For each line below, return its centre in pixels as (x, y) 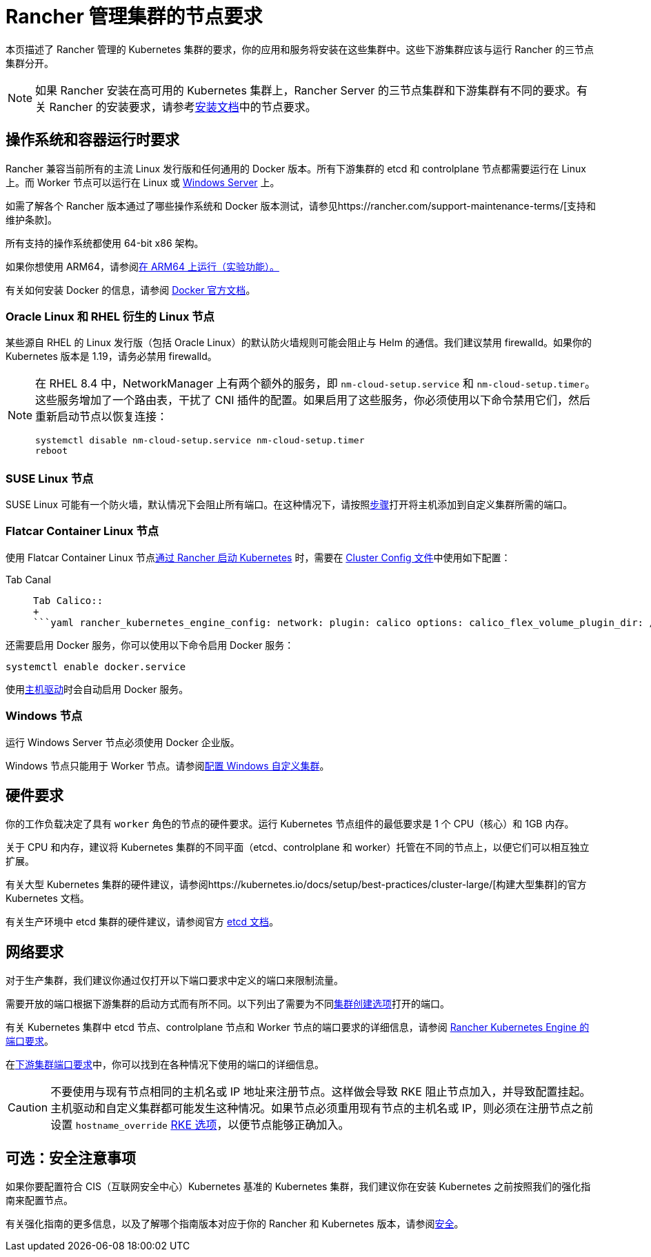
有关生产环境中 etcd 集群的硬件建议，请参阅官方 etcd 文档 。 (142, 922)
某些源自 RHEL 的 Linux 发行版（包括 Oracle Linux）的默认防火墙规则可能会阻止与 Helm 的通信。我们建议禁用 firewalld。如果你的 (299, 343)
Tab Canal (28, 579)
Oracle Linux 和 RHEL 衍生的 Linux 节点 (110, 316)
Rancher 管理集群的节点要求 (134, 17)
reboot (52, 451)
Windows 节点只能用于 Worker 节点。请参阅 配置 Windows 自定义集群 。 (168, 765)
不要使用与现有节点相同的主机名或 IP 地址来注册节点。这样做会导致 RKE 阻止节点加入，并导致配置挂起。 (321, 1092)
